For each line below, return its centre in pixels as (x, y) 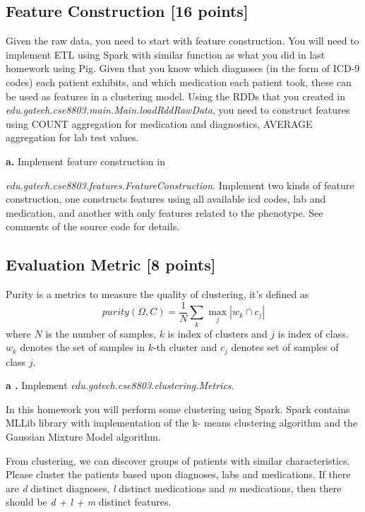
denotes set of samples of (285, 347)
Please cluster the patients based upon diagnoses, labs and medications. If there (178, 474)
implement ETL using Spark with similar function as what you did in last (166, 54)
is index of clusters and (217, 333)
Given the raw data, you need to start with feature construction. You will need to (182, 41)
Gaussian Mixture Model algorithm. (83, 436)
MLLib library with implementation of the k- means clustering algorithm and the (182, 423)
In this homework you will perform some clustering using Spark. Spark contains (178, 409)
